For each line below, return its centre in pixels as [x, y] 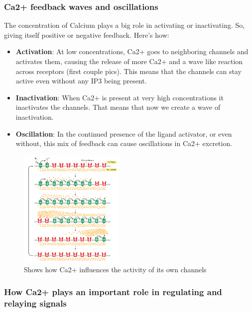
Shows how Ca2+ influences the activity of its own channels [115, 270]
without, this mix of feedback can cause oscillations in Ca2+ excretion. [124, 143]
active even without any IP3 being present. [81, 81]
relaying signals [35, 303]
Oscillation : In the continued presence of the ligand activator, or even [124, 133]
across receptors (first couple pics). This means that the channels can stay [128, 71]
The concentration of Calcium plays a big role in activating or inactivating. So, [125, 25]
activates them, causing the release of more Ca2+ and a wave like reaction [129, 61]
